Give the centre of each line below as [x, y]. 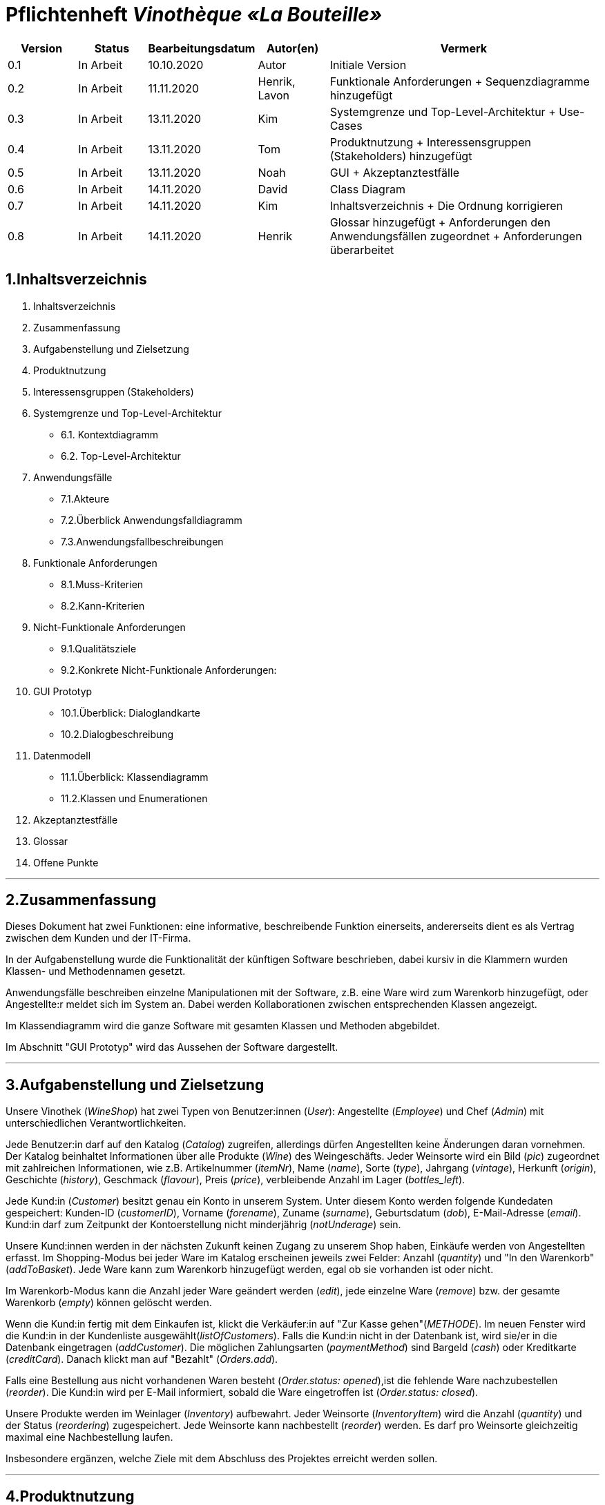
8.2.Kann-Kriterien [103, 605]
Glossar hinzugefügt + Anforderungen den [440, 222]
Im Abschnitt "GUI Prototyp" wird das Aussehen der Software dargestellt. [172, 1047]
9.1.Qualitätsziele [99, 648]
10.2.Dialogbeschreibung [117, 734]
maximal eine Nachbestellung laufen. [89, 1437]
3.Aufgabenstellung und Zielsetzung [135, 1085]
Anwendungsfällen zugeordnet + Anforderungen [456, 236]
